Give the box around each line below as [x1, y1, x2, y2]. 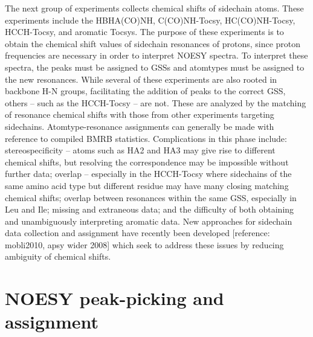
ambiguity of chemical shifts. [5, 250, 111, 263]
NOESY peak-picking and [5, 286, 224, 310]
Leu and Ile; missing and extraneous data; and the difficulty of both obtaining [5, 203, 294, 216]
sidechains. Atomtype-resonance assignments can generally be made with [5, 120, 274, 132]
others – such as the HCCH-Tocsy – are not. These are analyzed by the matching [5, 96, 306, 109]
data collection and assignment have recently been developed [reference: [5, 226, 270, 239]
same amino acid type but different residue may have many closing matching [5, 179, 289, 191]
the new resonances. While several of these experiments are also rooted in [5, 72, 277, 85]
